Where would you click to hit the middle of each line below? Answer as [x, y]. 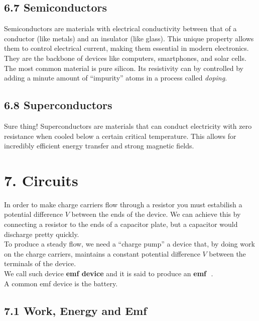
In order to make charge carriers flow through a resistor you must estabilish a [123, 204]
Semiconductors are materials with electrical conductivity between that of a [120, 28]
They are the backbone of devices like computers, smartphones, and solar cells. [125, 58]
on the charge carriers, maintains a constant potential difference [102, 253]
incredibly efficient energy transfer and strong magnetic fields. [99, 146]
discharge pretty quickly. [42, 234]
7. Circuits [41, 180]
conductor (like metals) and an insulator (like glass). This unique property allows [129, 38]
